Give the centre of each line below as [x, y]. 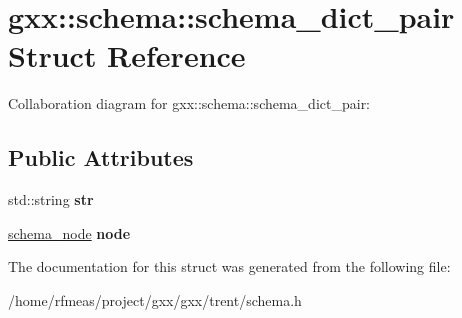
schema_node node [69, 232]
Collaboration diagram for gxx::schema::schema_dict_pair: [189, 103]
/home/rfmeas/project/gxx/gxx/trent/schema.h [155, 299]
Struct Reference [127, 55]
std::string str [51, 199]
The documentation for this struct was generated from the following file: [229, 266]
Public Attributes [101, 157]
